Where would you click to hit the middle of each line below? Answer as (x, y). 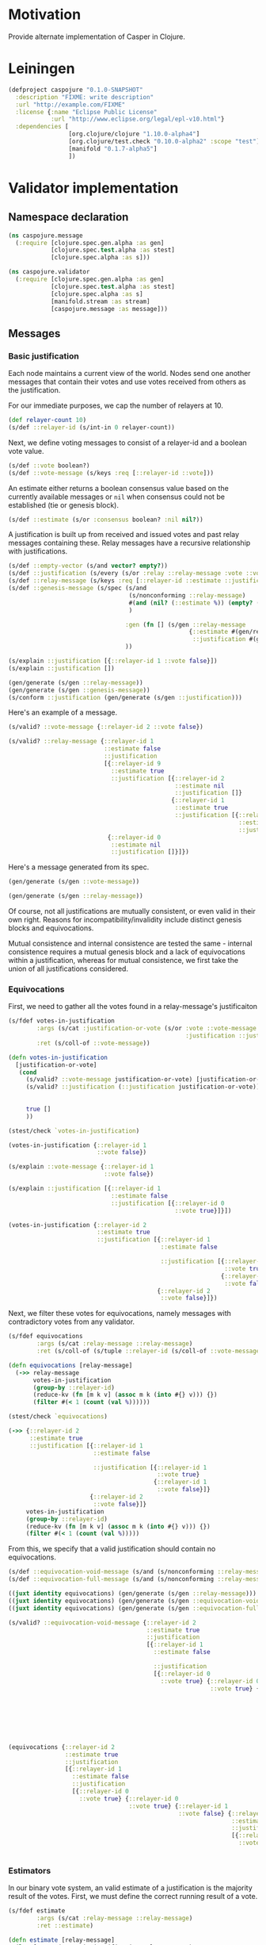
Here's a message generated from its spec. (79, 867)
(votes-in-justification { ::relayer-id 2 (78, 1225)
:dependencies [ (42, 127)
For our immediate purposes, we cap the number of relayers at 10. (116, 405)
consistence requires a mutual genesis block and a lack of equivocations (127, 952)
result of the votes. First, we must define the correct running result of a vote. (133, 1897)
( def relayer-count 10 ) (47, 420)
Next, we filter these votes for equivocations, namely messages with (120, 1314)
